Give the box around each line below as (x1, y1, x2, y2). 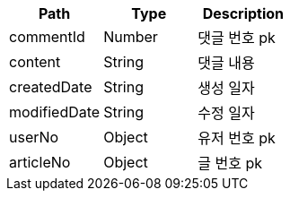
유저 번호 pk (198, 129, 276, 147)
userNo (9, 128, 59, 146)
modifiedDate (9, 103, 101, 121)
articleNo (9, 153, 71, 171)
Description (202, 4, 285, 22)
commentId (9, 28, 85, 46)
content (9, 53, 61, 71)
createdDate (9, 78, 92, 96)
